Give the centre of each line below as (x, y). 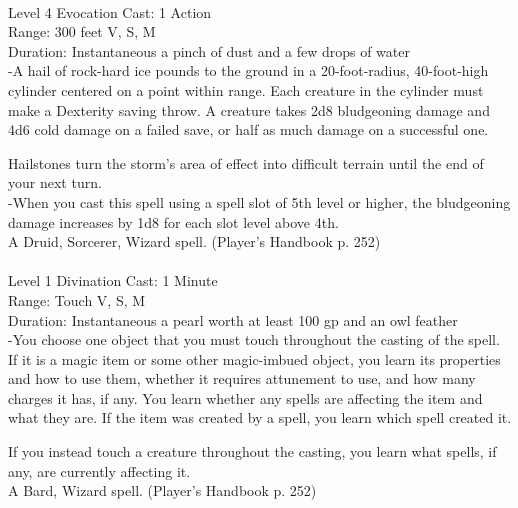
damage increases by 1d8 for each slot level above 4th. (173, 221)
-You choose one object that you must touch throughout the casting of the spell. (254, 339)
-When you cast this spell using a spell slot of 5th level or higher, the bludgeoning (259, 201)
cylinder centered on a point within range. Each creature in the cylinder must (246, 89)
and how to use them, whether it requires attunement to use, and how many (242, 378)
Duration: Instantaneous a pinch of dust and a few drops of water (209, 50)
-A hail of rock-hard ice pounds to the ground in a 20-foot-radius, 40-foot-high (248, 70)
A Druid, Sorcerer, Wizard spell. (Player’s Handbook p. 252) (194, 241)
